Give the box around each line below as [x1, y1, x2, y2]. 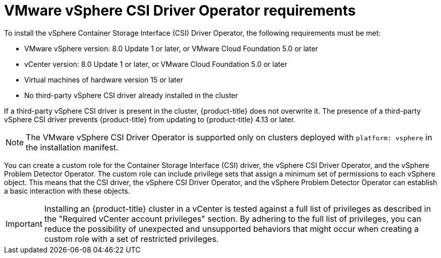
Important [6, 218, 42, 229]
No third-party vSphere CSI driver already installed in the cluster [24, 91, 238, 100]
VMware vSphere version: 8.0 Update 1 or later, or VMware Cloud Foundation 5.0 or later [24, 44, 318, 53]
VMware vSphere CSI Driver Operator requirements [4, 2, 356, 19]
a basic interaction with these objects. [4, 186, 130, 195]
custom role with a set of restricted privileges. [44, 233, 219, 244]
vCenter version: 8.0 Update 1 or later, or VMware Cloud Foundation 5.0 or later [24, 59, 287, 68]
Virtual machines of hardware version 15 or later [24, 75, 183, 84]
